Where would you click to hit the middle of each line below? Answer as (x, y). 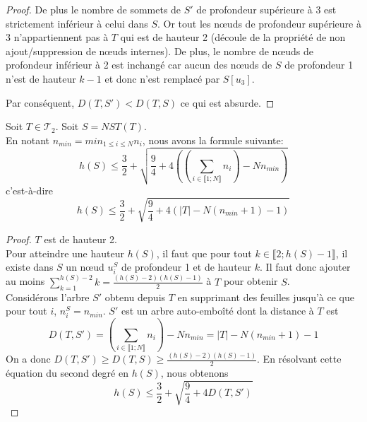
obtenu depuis (135, 297)
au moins (25, 281)
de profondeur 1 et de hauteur (186, 267)
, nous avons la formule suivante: (213, 140)
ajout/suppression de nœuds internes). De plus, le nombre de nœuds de (160, 51)
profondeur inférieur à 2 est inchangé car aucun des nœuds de (139, 65)
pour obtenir (251, 281)
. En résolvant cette (299, 359)
